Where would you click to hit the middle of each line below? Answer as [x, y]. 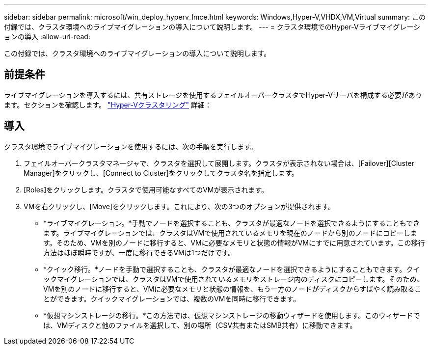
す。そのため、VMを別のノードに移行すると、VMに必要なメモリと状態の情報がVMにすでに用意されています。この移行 [234, 242]
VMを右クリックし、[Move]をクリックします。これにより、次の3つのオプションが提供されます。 [179, 206]
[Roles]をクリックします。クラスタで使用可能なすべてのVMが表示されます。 [146, 189]
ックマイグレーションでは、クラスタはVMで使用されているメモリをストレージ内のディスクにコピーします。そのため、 [233, 279]
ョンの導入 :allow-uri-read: [47, 37]
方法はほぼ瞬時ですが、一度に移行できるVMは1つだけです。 [139, 252]
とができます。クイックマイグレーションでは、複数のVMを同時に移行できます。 [172, 298]
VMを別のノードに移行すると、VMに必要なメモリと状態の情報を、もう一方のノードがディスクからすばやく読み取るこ [232, 289]
